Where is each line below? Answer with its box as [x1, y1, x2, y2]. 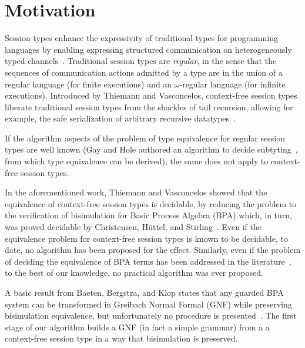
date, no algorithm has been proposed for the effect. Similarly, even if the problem [5, 244, 301, 256]
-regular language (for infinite [179, 77, 286, 90]
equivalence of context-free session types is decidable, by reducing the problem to [5, 197, 297, 210]
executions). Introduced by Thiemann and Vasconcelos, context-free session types [5, 89, 297, 102]
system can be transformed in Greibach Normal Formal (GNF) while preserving [5, 298, 292, 310]
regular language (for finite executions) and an [5, 77, 172, 90]
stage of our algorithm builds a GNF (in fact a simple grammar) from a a [5, 320, 270, 333]
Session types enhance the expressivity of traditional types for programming [5, 32, 279, 44]
